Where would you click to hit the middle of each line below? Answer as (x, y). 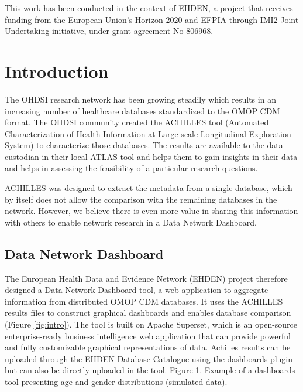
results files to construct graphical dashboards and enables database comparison (148, 313)
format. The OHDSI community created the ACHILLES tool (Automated (137, 122)
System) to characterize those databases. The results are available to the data (144, 145)
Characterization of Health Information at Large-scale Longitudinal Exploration (148, 133)
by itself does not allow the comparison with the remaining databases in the (141, 199)
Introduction (57, 71)
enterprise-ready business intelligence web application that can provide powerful (148, 335)
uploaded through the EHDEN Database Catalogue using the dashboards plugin (149, 358)
